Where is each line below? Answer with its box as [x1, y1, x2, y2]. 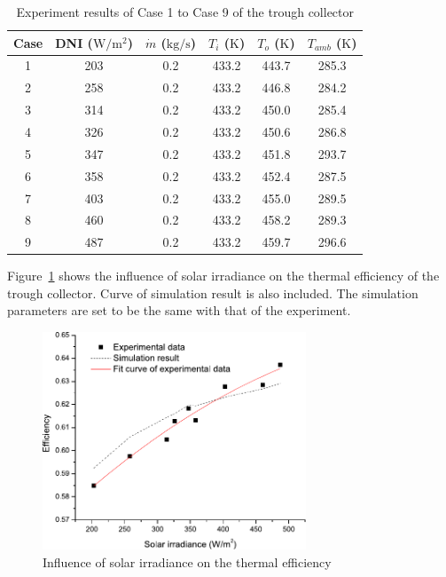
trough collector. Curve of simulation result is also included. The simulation [7, 283, 419, 302]
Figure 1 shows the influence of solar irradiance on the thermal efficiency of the [7, 266, 440, 285]
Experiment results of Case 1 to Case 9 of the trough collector [16, 3, 355, 20]
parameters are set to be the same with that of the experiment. [7, 301, 351, 320]
